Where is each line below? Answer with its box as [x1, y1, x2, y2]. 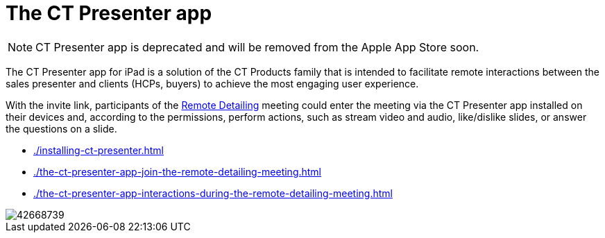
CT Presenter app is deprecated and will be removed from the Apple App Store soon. [35, 40, 479, 54]
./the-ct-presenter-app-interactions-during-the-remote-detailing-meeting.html [33, 187, 393, 199]
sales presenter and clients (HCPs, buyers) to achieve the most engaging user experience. [6, 77, 419, 90]
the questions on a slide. [6, 122, 117, 135]
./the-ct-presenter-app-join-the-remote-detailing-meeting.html [33, 165, 322, 178]
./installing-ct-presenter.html [33, 144, 164, 156]
